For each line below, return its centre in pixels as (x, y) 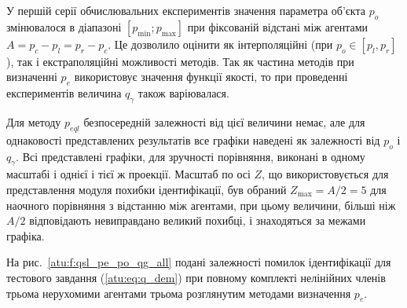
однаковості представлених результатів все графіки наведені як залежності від (193, 139)
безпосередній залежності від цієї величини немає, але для (224, 121)
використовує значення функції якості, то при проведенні (211, 77)
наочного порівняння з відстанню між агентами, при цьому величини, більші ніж (201, 205)
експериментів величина (64, 93)
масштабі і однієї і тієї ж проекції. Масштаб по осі (128, 174)
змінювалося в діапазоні (64, 26)
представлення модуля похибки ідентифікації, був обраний (147, 189)
